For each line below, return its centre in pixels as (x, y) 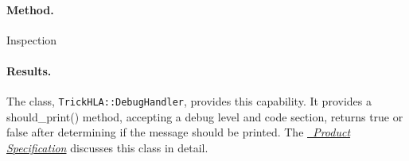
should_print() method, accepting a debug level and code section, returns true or (205, 116)
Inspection (32, 39)
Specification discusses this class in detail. (107, 148)
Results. (29, 70)
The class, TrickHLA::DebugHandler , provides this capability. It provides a (189, 101)
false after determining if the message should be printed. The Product (179, 132)
